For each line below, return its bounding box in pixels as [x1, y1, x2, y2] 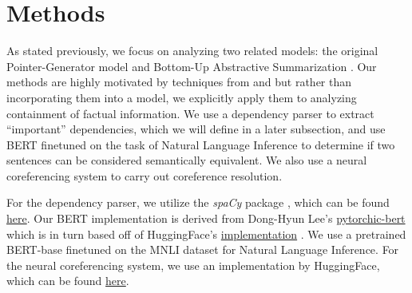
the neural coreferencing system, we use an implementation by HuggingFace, [6, 256, 380, 273]
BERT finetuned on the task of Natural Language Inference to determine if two [6, 136, 395, 152]
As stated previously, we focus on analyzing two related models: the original [6, 42, 378, 59]
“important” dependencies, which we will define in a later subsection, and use [6, 121, 386, 137]
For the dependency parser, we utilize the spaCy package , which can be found [6, 194, 390, 211]
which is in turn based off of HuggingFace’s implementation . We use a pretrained [6, 225, 406, 242]
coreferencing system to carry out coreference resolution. [6, 167, 283, 184]
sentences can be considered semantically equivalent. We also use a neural [6, 152, 367, 168]
